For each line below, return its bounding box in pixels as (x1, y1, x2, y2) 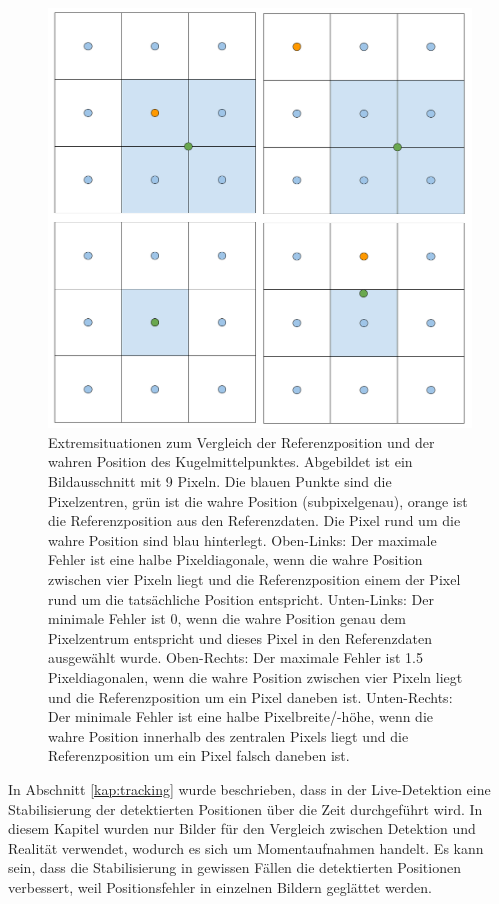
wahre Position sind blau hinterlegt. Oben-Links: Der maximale (48, 529, 437, 550)
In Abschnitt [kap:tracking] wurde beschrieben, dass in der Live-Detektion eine (8, 778, 491, 799)
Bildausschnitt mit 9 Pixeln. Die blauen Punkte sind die (48, 471, 392, 492)
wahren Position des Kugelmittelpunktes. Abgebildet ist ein (48, 451, 413, 472)
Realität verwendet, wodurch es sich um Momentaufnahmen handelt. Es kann (8, 837, 484, 858)
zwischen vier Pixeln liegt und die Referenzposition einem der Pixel (48, 569, 461, 590)
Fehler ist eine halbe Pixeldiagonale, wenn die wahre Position (48, 549, 423, 570)
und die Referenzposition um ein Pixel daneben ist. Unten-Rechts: (48, 686, 453, 707)
